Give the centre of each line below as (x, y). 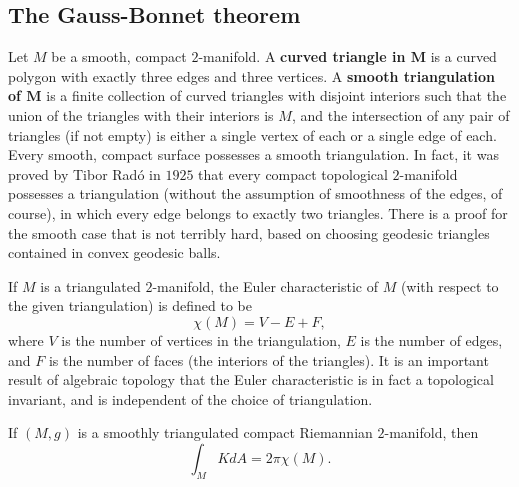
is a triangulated (90, 285)
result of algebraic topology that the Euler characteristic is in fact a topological (251, 379)
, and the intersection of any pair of (400, 114)
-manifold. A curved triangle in (302, 56)
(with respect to (449, 285)
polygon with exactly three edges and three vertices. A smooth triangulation (251, 75)
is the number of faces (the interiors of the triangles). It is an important (268, 359)
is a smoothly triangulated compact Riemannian (225, 432)
